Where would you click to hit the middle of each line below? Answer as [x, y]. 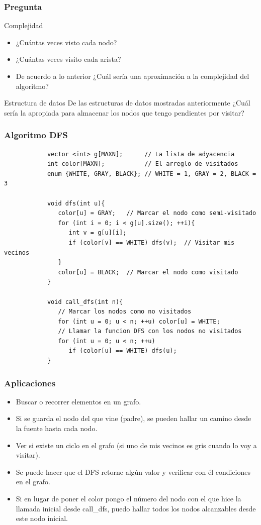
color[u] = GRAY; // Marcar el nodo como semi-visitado [157, 213]
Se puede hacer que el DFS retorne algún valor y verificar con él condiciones [133, 471]
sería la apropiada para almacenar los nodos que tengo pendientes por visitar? [124, 112]
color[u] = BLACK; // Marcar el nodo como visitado [148, 272]
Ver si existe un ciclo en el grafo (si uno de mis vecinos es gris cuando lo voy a [136, 445]
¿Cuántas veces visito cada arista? [68, 59]
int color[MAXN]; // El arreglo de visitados [143, 164]
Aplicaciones [30, 383]
